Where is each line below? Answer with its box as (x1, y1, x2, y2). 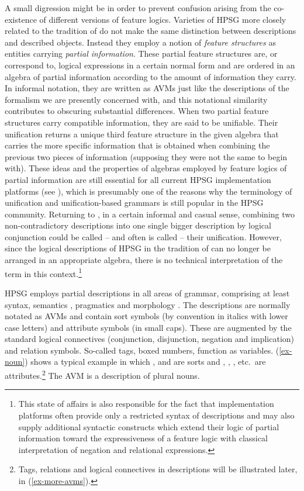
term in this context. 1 (5, 265, 82, 279)
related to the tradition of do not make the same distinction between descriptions (5, 25, 296, 37)
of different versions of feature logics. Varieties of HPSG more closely (39, 13, 286, 25)
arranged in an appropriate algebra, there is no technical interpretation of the (5, 254, 283, 266)
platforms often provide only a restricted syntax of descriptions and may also (18, 409, 295, 421)
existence (5, 13, 37, 25)
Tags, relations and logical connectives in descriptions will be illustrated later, (18, 463, 298, 475)
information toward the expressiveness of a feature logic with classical (18, 432, 268, 444)
